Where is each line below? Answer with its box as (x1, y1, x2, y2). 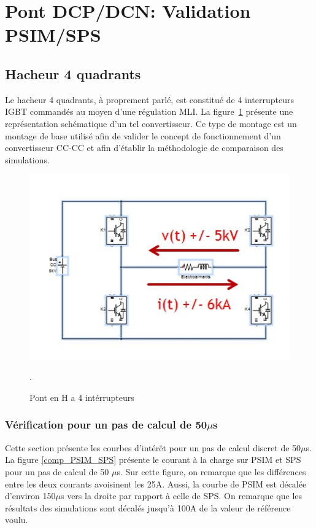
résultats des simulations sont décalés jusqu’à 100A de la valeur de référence (5, 501, 291, 514)
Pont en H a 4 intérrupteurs (29, 390, 134, 403)
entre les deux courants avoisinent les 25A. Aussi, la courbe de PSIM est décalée (5, 477, 307, 490)
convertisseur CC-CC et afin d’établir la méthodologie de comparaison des (5, 141, 283, 154)
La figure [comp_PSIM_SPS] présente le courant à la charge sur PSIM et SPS (5, 453, 301, 466)
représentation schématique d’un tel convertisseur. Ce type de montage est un (5, 117, 297, 130)
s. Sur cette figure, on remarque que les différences (117, 465, 306, 478)
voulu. (5, 513, 28, 526)
